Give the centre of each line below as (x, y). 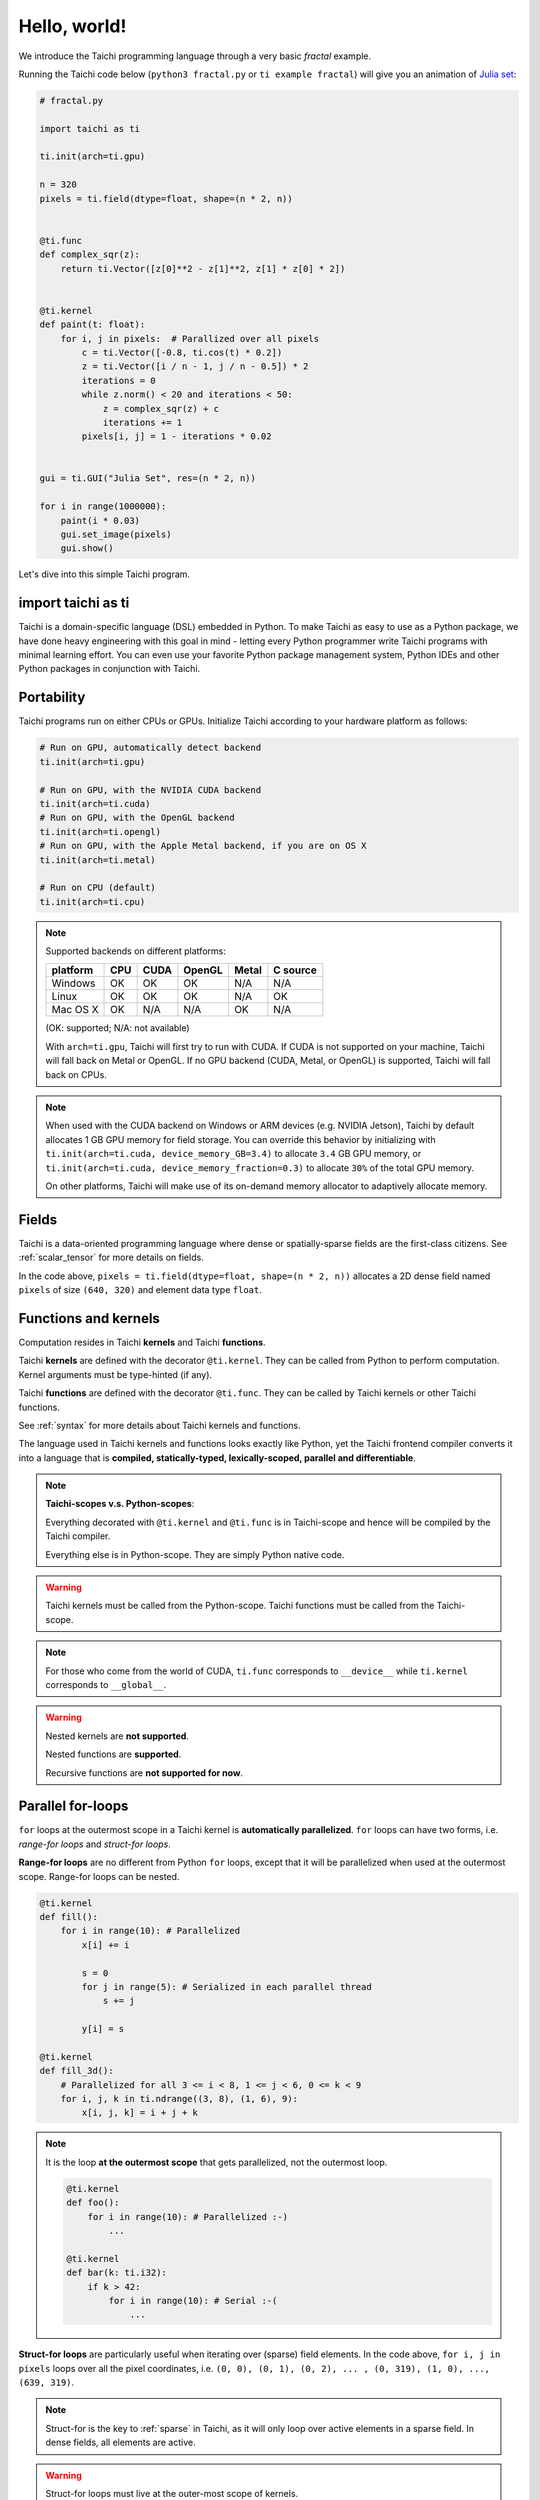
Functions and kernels (89, 1318)
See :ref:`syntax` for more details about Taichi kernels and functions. (159, 1425)
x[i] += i (105, 1944)
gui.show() (87, 548)
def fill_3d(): (76, 2071)
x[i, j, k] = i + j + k (140, 2113)
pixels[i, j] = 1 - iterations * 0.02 (176, 436)
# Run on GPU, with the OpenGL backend (137, 818)
